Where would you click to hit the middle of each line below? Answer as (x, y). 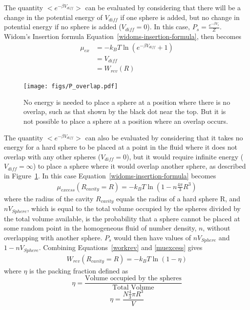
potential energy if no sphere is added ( (63, 27)
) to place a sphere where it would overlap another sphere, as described (139, 166)
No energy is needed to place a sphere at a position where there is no (127, 102)
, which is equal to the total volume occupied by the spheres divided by (134, 208)
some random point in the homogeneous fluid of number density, (100, 228)
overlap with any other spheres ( (52, 156)
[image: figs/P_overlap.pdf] (71, 87)
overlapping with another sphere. (53, 237)
